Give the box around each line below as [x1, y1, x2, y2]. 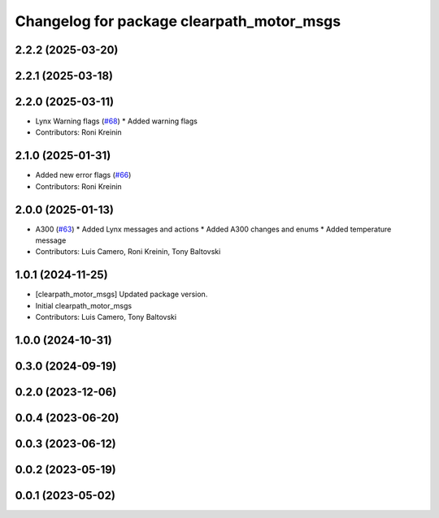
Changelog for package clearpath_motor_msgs [15, 12, 341, 30]
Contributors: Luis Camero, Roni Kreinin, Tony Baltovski [35, 247, 221, 257]
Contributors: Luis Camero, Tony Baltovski [35, 313, 177, 322]
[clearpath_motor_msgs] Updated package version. [35, 289, 208, 300]
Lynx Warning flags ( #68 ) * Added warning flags [35, 116, 198, 126]
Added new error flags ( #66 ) [35, 171, 132, 180]
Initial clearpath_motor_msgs [35, 300, 133, 310]
